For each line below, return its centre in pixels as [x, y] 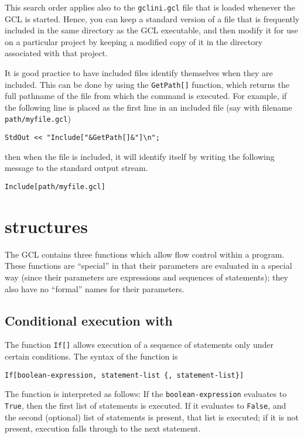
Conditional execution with [89, 320]
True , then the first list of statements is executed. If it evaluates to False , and [146, 405]
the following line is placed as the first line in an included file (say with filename [148, 107]
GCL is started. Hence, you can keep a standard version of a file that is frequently [152, 18]
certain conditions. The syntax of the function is [91, 356]
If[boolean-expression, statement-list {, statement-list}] [124, 375]
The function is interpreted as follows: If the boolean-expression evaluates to [146, 394]
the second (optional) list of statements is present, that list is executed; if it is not [152, 417]
